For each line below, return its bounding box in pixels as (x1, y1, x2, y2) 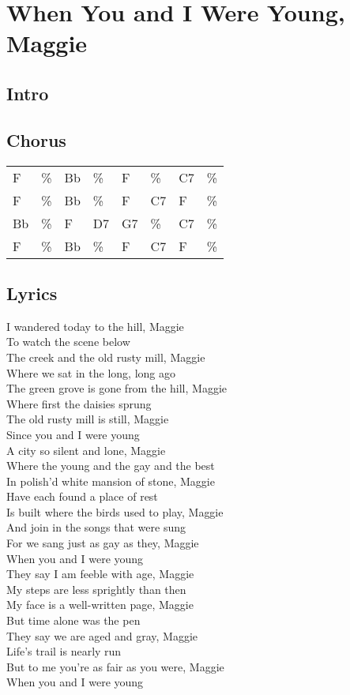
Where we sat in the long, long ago (6, 364, 175, 381)
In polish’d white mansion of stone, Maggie (6, 472, 215, 489)
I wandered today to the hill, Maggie (6, 317, 184, 334)
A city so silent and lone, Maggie (6, 441, 166, 458)
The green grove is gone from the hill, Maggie (6, 380, 228, 396)
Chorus (6, 127, 66, 152)
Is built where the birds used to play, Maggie (6, 503, 224, 520)
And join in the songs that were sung (6, 519, 186, 535)
